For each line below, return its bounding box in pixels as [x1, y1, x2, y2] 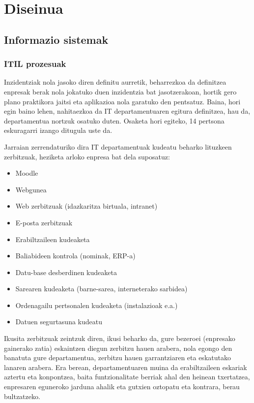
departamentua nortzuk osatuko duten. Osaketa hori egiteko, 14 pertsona [4, 115, 225, 125]
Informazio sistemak [4, 31, 109, 47]
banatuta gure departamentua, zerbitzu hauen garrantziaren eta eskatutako [4, 352, 231, 363]
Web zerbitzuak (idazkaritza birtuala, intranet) [15, 201, 158, 211]
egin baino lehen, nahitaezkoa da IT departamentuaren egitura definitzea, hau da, [4, 106, 251, 116]
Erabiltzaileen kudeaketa [15, 234, 90, 244]
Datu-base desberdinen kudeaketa [15, 267, 117, 277]
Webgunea [15, 184, 47, 194]
